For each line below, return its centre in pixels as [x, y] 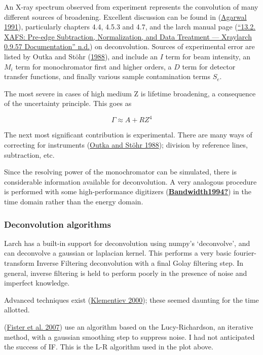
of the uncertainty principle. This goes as [68, 103]
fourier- [245, 253]
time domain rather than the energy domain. [74, 201]
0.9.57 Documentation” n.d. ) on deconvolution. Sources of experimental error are [129, 46]
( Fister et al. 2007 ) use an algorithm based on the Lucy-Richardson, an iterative [129, 326]
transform [19, 263]
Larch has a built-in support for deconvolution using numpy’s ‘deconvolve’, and [127, 243]
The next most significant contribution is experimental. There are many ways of [128, 135]
